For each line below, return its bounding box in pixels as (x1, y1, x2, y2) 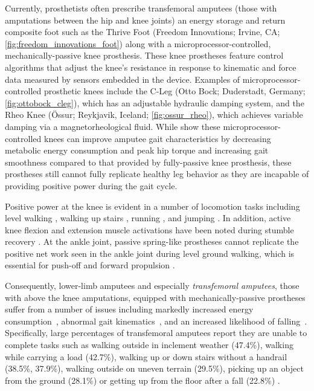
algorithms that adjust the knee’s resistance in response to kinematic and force (5, 60, 296, 73)
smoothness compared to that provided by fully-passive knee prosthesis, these (5, 155, 292, 168)
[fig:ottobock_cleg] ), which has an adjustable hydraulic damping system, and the (5, 96, 304, 109)
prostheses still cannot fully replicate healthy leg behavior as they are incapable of (5, 167, 309, 180)
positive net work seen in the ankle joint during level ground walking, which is (5, 247, 295, 259)
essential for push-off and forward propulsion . (5, 259, 175, 271)
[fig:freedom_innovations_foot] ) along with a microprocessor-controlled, (5, 37, 271, 50)
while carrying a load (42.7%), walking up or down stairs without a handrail (5, 350, 287, 363)
